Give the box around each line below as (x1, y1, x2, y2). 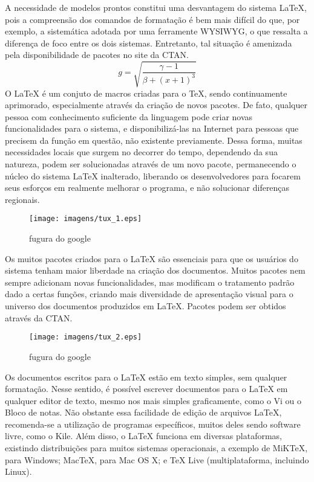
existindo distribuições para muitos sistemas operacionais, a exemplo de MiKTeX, (5, 442, 308, 454)
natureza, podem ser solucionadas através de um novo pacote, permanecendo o (5, 158, 296, 170)
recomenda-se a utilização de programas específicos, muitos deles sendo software (5, 417, 301, 430)
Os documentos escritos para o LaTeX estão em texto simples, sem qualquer (5, 370, 287, 383)
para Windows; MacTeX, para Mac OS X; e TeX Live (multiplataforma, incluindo (5, 453, 309, 466)
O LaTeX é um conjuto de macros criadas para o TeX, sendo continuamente (5, 86, 287, 99)
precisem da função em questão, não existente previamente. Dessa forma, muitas (5, 133, 303, 146)
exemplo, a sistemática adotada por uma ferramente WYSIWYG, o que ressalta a (5, 25, 308, 37)
